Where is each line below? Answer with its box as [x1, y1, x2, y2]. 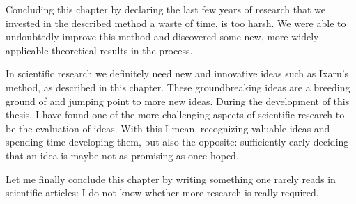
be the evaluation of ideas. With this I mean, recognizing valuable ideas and [6, 120, 330, 135]
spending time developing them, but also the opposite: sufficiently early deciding [6, 134, 349, 149]
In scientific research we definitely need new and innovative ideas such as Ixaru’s [6, 66, 349, 81]
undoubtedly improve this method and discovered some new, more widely [6, 29, 319, 44]
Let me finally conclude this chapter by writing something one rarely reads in [6, 171, 336, 186]
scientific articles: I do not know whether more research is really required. [6, 185, 319, 200]
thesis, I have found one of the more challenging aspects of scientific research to [6, 107, 345, 122]
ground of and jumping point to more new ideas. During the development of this [6, 93, 350, 108]
